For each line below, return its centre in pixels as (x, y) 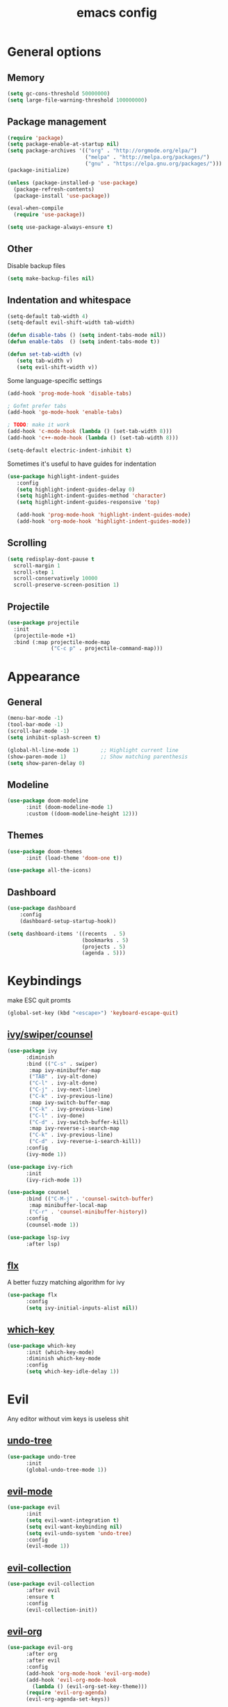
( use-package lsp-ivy (39, 1237)
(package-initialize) (39, 170)
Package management (57, 122)
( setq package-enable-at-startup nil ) (63, 144)
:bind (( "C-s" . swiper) (62, 1064)
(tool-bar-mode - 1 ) (35, 725)
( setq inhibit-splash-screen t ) (54, 737)
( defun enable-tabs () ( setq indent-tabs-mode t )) (83, 342)
